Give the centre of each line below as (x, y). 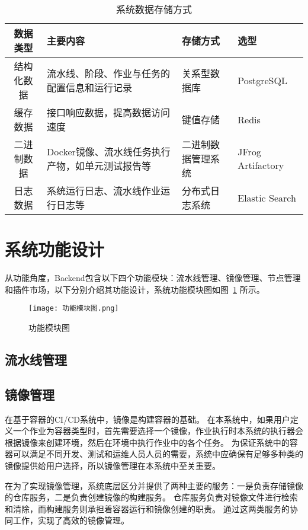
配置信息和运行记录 (90, 87)
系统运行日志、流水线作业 (104, 191)
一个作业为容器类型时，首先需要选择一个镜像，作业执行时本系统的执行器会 (158, 431)
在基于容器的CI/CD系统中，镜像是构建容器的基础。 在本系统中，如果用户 (147, 419)
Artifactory (261, 165)
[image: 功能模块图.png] (74, 309)
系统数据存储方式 (154, 9)
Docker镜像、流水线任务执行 (109, 151)
